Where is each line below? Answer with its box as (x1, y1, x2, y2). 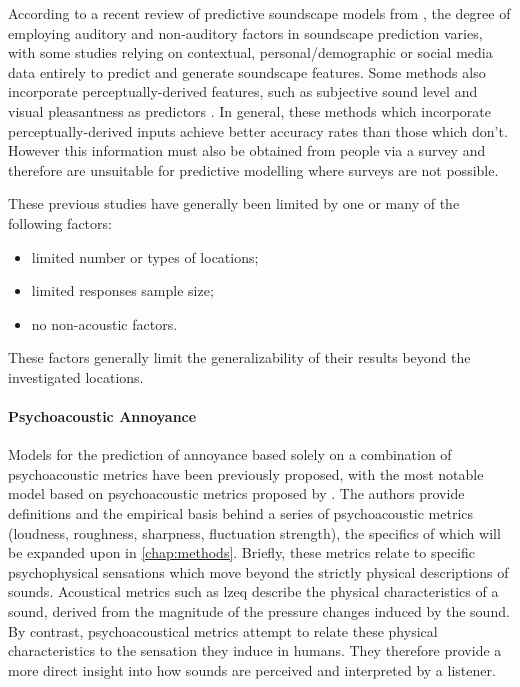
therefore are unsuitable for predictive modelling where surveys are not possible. (8, 159, 499, 180)
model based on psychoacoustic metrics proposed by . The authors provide (8, 483, 465, 504)
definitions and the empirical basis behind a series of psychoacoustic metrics (8, 503, 474, 524)
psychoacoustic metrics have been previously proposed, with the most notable (8, 463, 484, 484)
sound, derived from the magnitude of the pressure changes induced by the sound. (8, 601, 510, 622)
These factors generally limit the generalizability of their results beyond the (8, 347, 471, 368)
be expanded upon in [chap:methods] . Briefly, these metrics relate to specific (8, 542, 475, 563)
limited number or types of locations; (31, 246, 259, 267)
